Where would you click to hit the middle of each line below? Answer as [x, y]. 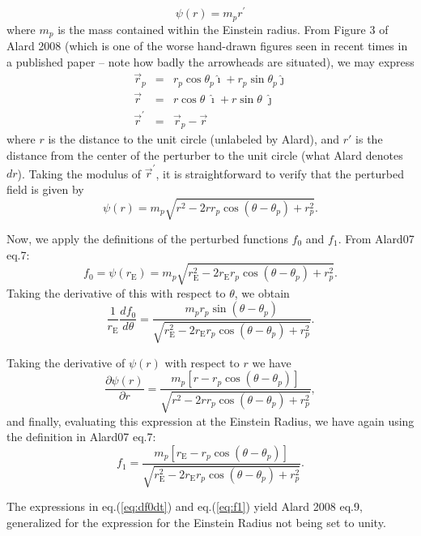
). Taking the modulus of [79, 173]
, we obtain [262, 292]
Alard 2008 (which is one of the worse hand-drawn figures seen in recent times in [207, 45]
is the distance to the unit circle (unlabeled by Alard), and [194, 139]
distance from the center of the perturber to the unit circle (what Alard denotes [205, 154]
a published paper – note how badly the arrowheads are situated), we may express [210, 61]
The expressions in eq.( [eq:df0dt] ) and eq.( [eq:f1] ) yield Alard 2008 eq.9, [185, 506]
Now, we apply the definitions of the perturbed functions [147, 238]
